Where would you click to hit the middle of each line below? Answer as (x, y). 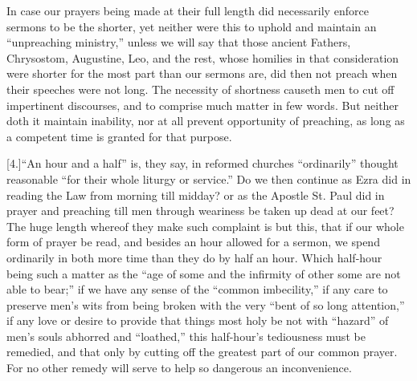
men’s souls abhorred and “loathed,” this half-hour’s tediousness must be (186, 336)
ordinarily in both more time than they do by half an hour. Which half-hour (194, 257)
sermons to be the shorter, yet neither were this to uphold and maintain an (192, 26)
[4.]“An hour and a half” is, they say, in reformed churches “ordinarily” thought (202, 163)
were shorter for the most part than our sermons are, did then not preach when (202, 73)
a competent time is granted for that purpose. (119, 136)
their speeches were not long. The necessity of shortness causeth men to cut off (200, 89)
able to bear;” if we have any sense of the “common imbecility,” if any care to (197, 289)
